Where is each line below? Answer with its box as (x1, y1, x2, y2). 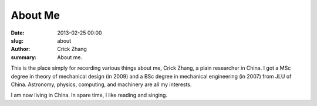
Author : (11, 46, 31, 53)
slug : (11, 37, 23, 44)
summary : (11, 53, 37, 61)
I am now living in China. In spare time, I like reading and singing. (11, 91, 167, 99)
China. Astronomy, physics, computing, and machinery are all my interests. (11, 81, 192, 88)
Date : (11, 29, 25, 36)
